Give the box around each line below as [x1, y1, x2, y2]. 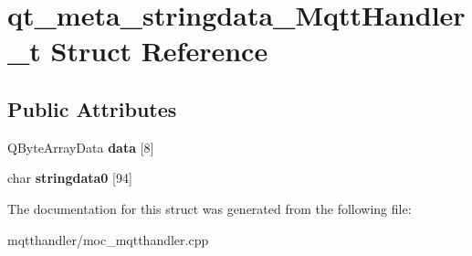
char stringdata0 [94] [7, 168, 132, 187]
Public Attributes [7, 94, 177, 123]
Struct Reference [50, 32, 268, 69]
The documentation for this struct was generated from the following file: [7, 198, 412, 218]
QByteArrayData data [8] [7, 137, 154, 156]
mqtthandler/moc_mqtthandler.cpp [7, 229, 209, 249]
